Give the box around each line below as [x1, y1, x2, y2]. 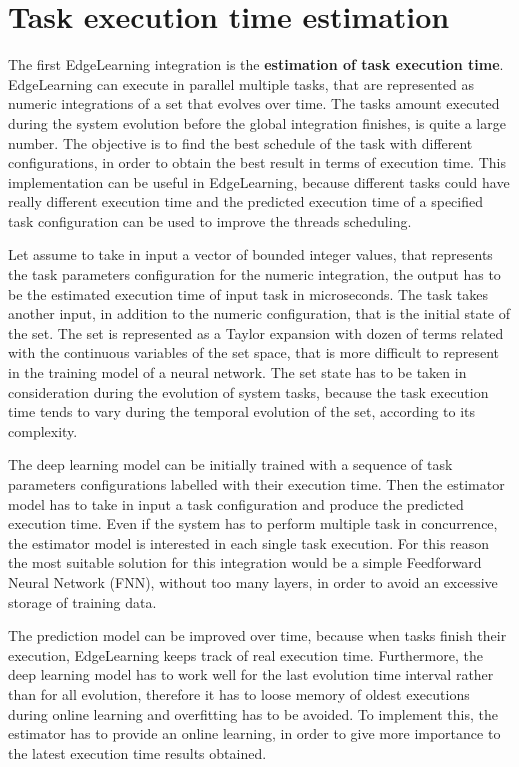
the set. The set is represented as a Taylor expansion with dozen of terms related [8, 322, 504, 343]
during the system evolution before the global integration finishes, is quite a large [8, 112, 506, 133]
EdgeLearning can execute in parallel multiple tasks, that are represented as [8, 73, 474, 94]
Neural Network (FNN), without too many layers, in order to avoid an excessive [8, 571, 498, 592]
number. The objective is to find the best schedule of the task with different [8, 132, 473, 153]
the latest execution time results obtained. [8, 742, 267, 763]
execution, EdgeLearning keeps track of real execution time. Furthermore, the [8, 644, 483, 665]
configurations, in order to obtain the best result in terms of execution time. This [8, 152, 506, 173]
